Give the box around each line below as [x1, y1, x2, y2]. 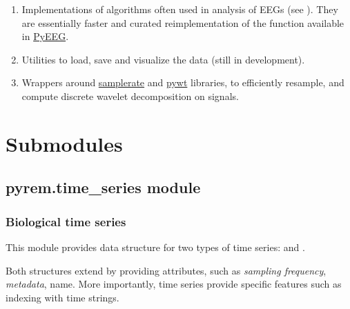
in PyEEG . [21, 29, 69, 43]
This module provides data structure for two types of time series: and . [6, 239, 305, 254]
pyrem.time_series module [6, 177, 201, 198]
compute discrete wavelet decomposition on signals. [21, 88, 239, 103]
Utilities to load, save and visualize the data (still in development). [21, 52, 305, 66]
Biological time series [6, 212, 126, 230]
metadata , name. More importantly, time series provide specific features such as [6, 277, 342, 291]
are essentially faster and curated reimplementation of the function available [21, 15, 344, 30]
